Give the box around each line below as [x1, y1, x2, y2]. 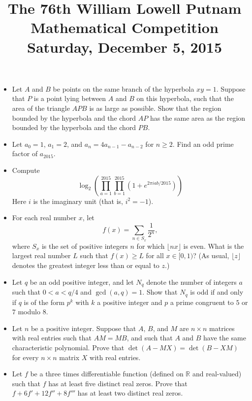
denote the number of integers [146, 276, 237, 287]
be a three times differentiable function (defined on [30, 368, 184, 379]
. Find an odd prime [172, 138, 234, 149]
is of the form [24, 297, 65, 307]
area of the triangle [12, 102, 70, 113]
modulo [18, 306, 40, 317]
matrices [209, 323, 235, 333]
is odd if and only [190, 287, 244, 297]
